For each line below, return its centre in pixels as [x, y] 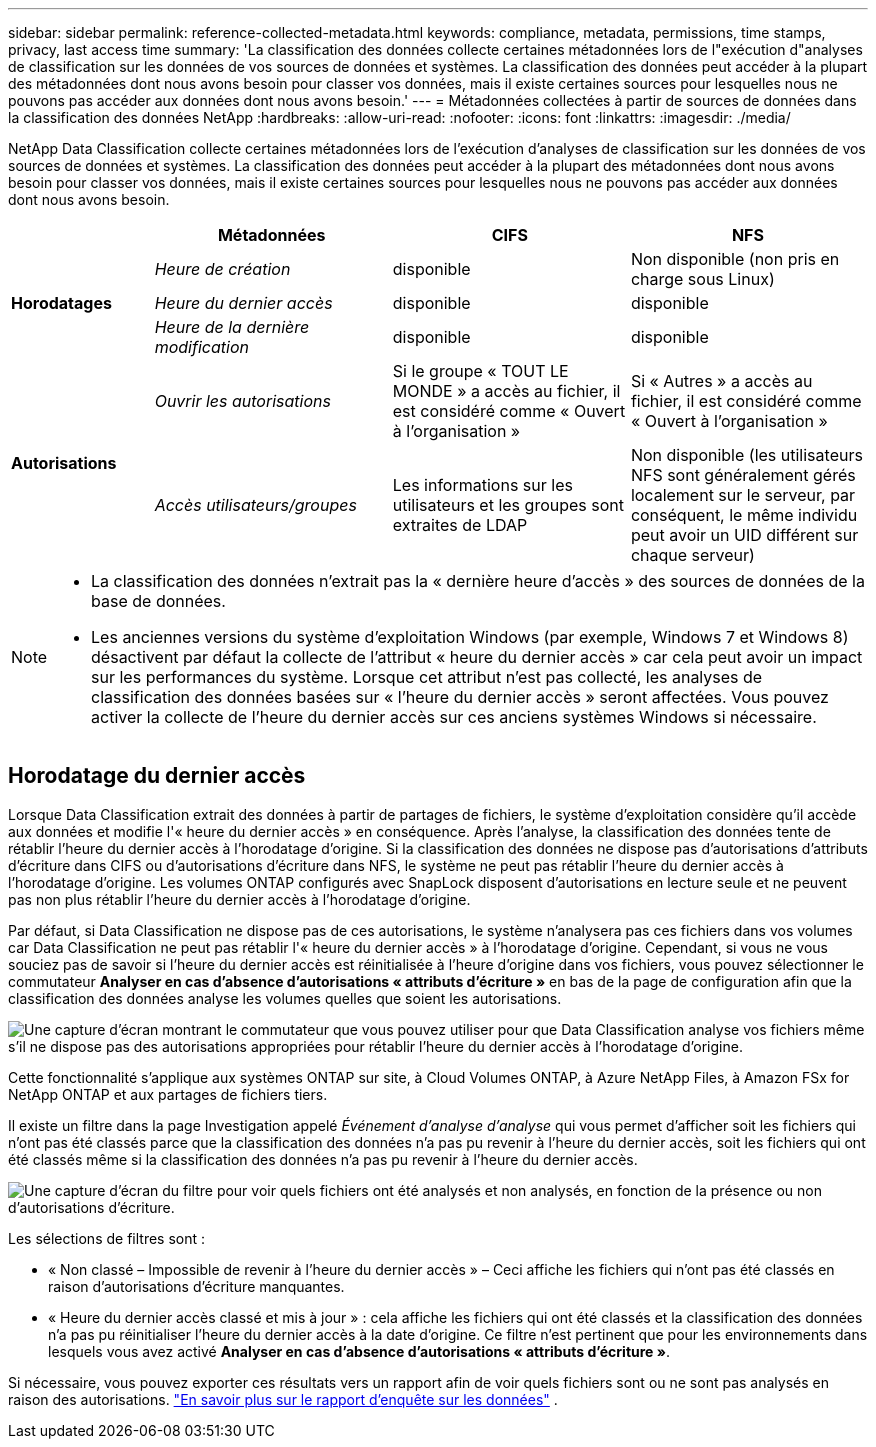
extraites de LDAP [460, 525]
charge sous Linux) [702, 279]
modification [201, 347]
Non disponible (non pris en [735, 259]
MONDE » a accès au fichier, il [506, 391]
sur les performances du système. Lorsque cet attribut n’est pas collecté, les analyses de [427, 677]
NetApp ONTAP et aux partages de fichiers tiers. [168, 1094]
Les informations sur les [482, 485]
